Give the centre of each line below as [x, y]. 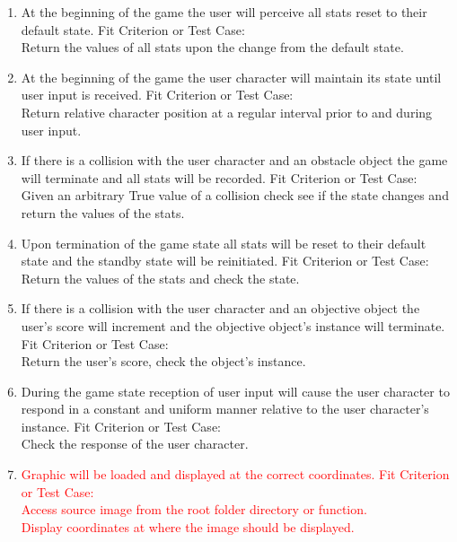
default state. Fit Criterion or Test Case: [133, 29]
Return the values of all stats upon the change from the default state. [212, 47]
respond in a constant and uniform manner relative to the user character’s [225, 409]
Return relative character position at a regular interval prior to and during [227, 112]
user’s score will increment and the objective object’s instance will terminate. [233, 325]
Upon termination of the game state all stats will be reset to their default [224, 243]
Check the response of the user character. [135, 444]
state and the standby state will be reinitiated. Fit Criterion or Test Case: [225, 261]
